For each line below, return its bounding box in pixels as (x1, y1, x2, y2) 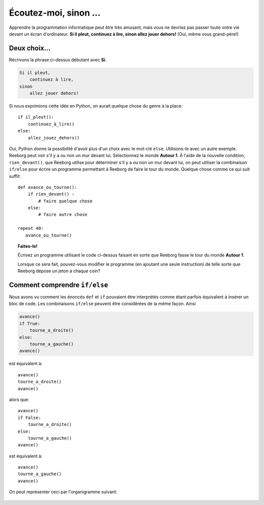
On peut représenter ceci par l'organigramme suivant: (9, 489, 117, 495)
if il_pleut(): (18, 114, 54, 120)
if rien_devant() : (27, 191, 75, 197)
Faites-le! (18, 243, 38, 249)
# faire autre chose (38, 212, 88, 218)
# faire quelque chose (38, 198, 93, 204)
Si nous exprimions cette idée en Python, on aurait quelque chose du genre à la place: (9, 103, 183, 109)
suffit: (9, 173, 21, 179)
